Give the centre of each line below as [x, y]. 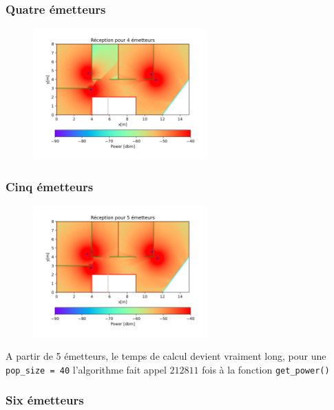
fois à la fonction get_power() [266, 369]
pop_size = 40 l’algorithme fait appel [86, 369]
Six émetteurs [45, 400]
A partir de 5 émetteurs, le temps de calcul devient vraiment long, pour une [166, 356]
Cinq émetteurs [50, 186]
